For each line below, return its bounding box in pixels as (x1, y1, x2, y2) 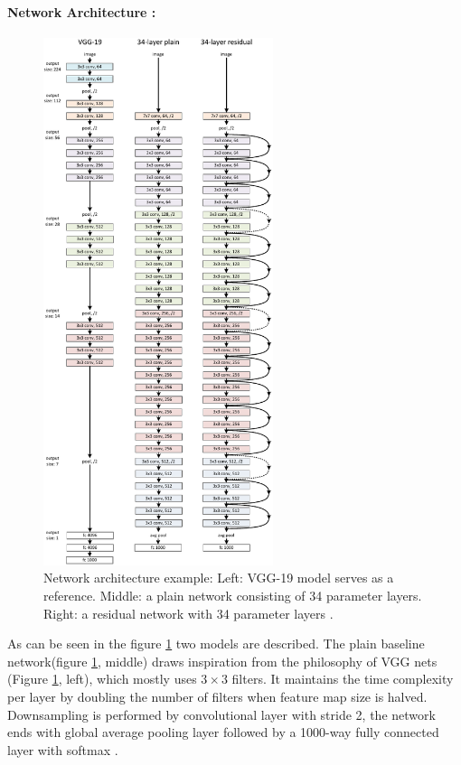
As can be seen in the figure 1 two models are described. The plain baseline (7, 634, 425, 653)
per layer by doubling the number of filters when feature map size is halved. (7, 687, 428, 706)
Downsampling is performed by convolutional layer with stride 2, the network (7, 704, 436, 723)
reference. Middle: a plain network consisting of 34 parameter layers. (43, 586, 422, 605)
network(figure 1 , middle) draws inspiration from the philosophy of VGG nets (7, 651, 437, 670)
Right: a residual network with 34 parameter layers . (43, 603, 334, 622)
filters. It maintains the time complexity (231, 669, 454, 688)
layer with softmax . (7, 740, 118, 759)
